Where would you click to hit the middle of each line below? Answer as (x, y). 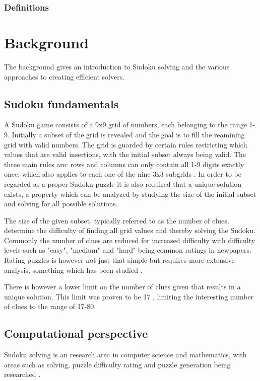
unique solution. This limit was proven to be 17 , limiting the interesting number (129, 296)
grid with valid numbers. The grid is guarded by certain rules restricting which (126, 144)
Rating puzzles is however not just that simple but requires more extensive (119, 260)
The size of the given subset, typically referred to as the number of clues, (117, 220)
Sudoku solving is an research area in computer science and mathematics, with (125, 355)
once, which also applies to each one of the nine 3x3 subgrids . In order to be (123, 174)
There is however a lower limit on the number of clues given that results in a (122, 287)
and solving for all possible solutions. (61, 204)
